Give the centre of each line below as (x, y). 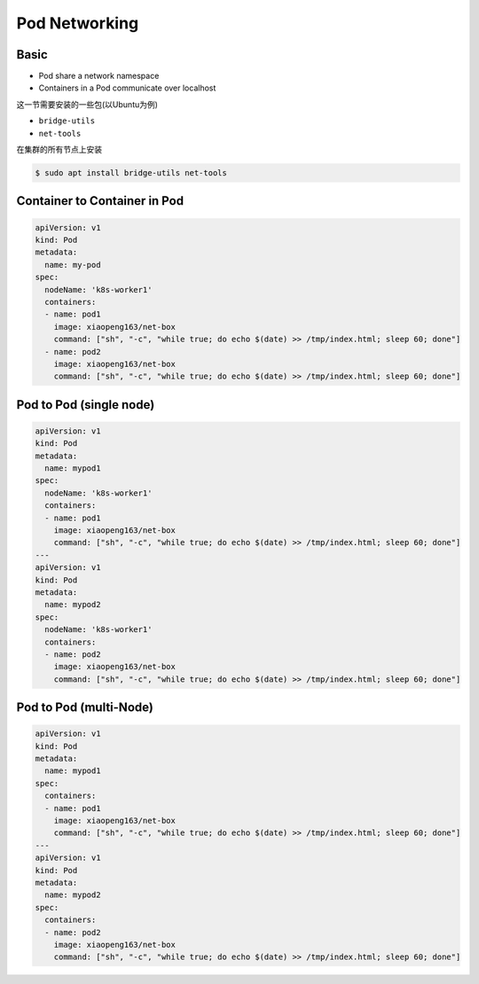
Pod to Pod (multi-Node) (85, 708)
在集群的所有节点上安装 (59, 150)
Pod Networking (78, 23)
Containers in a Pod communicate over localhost (127, 88)
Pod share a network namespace (99, 76)
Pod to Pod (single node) (86, 405)
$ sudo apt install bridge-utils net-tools (131, 173)
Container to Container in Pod (100, 201)
